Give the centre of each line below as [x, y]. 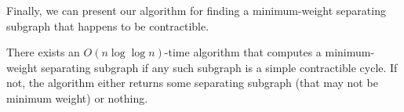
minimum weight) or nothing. [77, 98]
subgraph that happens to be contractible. [108, 25]
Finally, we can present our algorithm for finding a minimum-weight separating [196, 10]
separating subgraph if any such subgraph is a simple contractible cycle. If [219, 67]
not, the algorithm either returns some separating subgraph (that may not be [192, 83]
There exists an [43, 52]
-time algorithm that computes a [243, 52]
